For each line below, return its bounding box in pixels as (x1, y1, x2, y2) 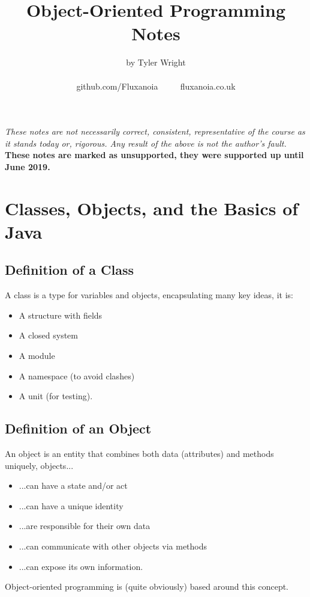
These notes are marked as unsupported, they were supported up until (5, 148, 304, 161)
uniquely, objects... (5, 459, 74, 471)
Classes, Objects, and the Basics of (5, 195, 299, 220)
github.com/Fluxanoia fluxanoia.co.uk (76, 79, 236, 92)
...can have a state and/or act (19, 479, 128, 492)
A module (19, 349, 55, 362)
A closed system (19, 329, 78, 341)
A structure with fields (19, 308, 103, 321)
